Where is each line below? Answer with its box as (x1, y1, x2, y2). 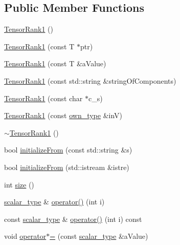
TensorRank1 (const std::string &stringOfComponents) (4, 75, 176, 86)
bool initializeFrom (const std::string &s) (4, 144, 132, 155)
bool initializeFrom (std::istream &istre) (4, 161, 129, 172)
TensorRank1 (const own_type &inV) (4, 110, 123, 121)
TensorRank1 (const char (4, 92, 83, 103)
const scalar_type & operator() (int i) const (4, 213, 142, 224)
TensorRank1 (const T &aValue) (4, 58, 106, 69)
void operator (4, 231, 47, 241)
